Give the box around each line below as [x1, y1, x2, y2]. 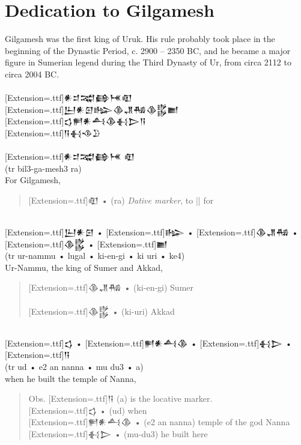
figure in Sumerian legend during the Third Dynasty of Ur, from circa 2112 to [5, 56, 291, 68]
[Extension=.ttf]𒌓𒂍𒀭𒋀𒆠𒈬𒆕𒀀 [5, 115, 147, 127]
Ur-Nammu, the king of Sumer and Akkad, [5, 261, 163, 273]
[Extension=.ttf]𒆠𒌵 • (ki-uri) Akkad [28, 304, 175, 317]
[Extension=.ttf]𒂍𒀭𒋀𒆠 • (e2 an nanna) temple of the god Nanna [28, 416, 290, 428]
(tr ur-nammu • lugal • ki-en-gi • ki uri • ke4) [5, 249, 185, 262]
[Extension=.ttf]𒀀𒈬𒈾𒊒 [5, 126, 101, 139]
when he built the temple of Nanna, [5, 372, 136, 384]
